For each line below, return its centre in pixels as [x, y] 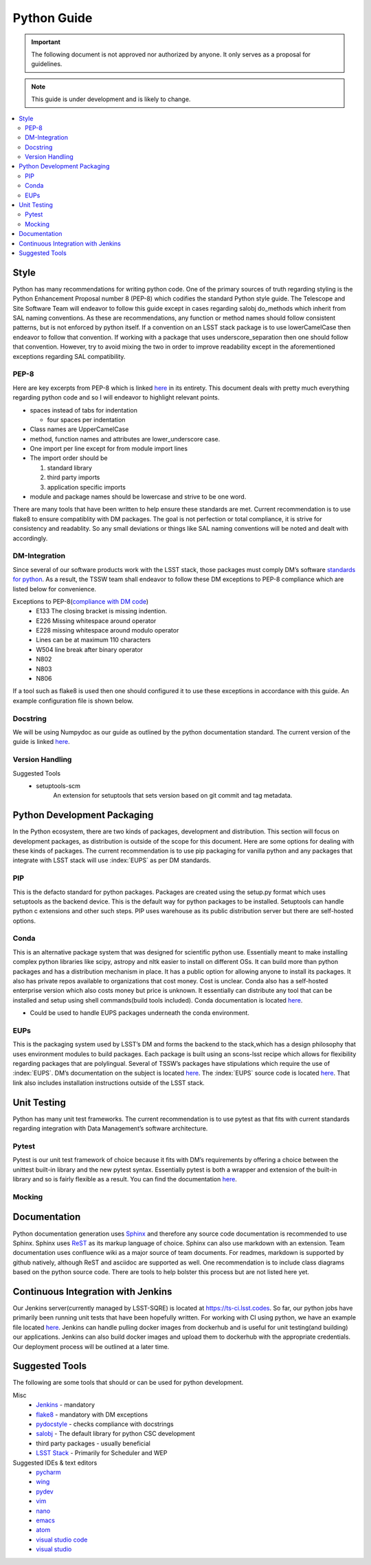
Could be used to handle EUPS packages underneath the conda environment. [140, 1013]
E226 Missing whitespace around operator [96, 621]
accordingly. [30, 538]
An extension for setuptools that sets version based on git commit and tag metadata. [173, 796]
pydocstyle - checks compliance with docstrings [105, 1424]
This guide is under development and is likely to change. [111, 99]
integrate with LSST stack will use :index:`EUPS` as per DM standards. [112, 860]
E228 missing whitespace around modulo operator [108, 631]
